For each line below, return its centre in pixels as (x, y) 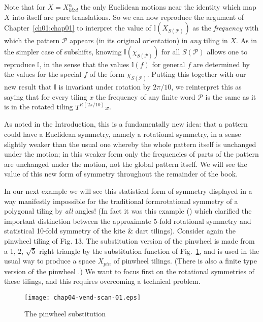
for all (171, 51)
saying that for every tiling (46, 96)
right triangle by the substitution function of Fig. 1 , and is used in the (149, 251)
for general (169, 64)
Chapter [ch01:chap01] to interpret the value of (78, 28)
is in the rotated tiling (39, 107)
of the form (107, 74)
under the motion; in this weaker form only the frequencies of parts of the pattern (131, 154)
